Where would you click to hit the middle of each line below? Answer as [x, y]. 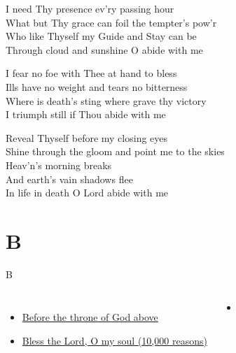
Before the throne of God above [90, 317]
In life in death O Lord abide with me [87, 193]
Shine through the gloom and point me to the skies [115, 151]
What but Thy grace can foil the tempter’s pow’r [111, 22]
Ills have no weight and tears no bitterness [97, 86]
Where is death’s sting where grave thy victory [106, 100]
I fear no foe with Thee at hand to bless [91, 73]
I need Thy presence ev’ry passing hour [90, 8]
